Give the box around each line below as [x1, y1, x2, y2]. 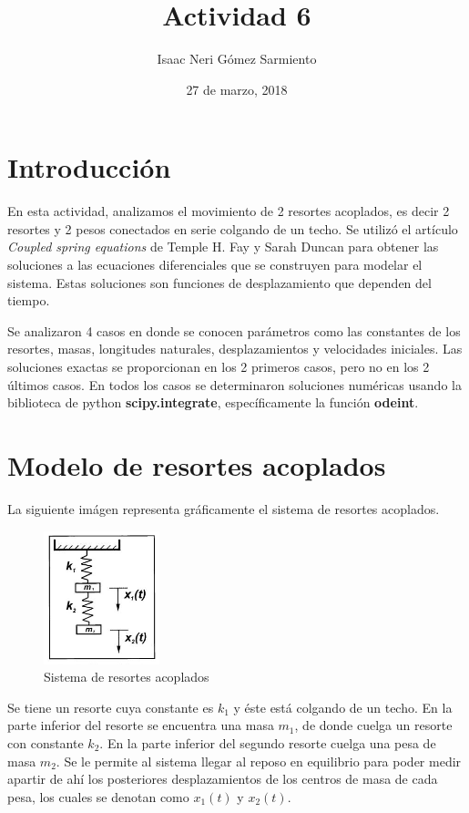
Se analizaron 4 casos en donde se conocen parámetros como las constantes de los [7, 321, 461, 340]
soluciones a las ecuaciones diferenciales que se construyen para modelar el [7, 255, 423, 274]
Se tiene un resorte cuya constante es [7, 697, 214, 716]
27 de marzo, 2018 [186, 79, 288, 98]
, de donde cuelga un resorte [294, 715, 453, 735]
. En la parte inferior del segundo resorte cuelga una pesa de [99, 733, 436, 752]
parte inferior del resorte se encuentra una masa [7, 715, 274, 735]
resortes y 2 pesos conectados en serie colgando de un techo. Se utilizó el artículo [7, 219, 458, 238]
